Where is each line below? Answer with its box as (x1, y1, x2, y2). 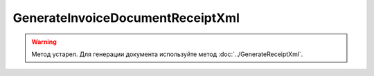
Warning (31, 38, 57, 46)
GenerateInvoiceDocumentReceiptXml (12, 10, 240, 25)
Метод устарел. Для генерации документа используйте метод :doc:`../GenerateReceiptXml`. (31, 50, 303, 58)
